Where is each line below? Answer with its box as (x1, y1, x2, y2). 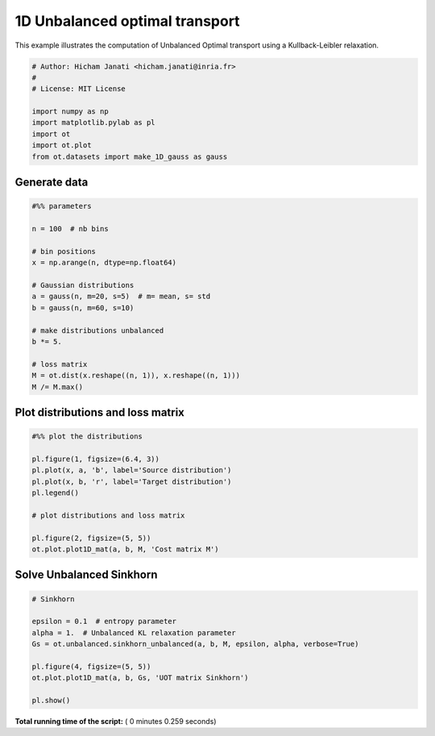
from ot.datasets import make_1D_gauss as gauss (31, 152, 228, 161)
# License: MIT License (31, 85, 126, 94)
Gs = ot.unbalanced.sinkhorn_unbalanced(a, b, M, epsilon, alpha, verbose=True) (31, 639, 359, 649)
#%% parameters (31, 202, 92, 211)
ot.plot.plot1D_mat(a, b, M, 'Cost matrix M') (31, 545, 219, 554)
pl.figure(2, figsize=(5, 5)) (31, 533, 151, 543)
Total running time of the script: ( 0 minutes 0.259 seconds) (14, 717, 217, 726)
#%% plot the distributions (31, 432, 143, 441)
